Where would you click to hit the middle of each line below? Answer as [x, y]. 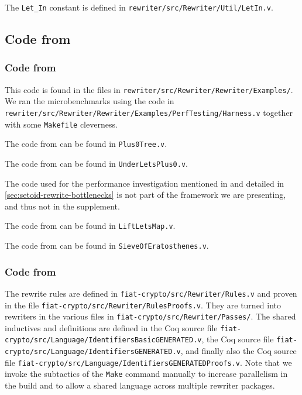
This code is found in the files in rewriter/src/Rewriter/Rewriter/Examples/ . [149, 89]
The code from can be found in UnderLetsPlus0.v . [96, 163]
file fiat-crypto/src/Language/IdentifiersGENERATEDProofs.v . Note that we [148, 362]
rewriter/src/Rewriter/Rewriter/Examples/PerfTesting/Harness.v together [149, 112]
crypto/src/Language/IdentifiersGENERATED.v [93, 352]
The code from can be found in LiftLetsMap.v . [90, 226]
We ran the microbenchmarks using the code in [90, 101]
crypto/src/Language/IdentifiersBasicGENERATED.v [103, 340]
